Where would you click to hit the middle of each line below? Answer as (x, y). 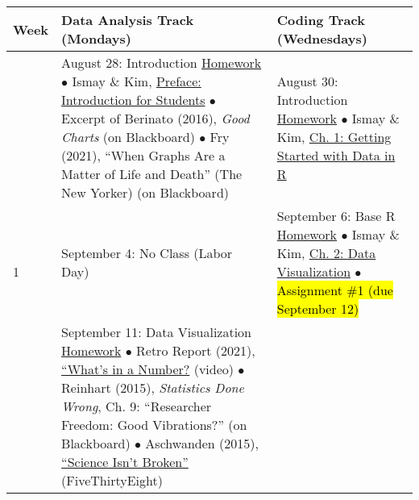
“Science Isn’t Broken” (125, 462)
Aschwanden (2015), (202, 443)
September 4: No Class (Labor (147, 253)
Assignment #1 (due (335, 290)
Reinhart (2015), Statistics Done (153, 387)
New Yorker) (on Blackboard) (145, 192)
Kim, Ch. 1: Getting (334, 137)
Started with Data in (336, 155)
